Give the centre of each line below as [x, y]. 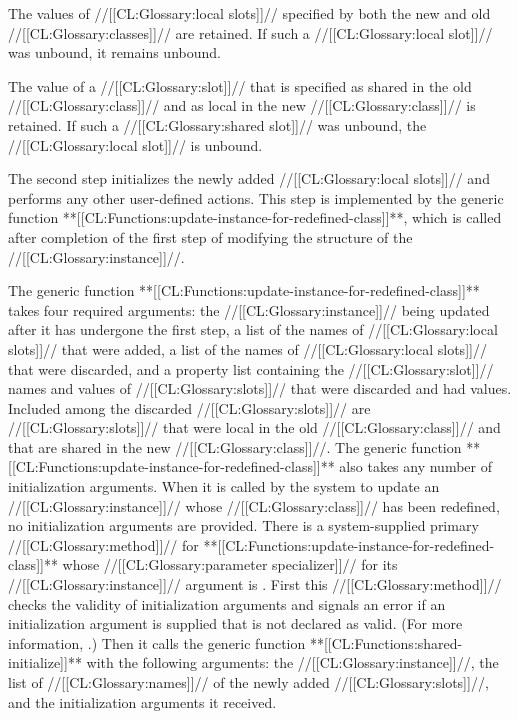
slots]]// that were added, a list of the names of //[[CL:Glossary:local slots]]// [247, 348]
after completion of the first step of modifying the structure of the [210, 236]
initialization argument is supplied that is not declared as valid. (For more [235, 623]
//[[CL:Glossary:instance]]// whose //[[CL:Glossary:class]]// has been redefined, [254, 505]
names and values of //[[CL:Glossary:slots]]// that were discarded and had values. [260, 388]
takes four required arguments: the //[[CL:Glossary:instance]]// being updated [249, 309]
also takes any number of [415, 466]
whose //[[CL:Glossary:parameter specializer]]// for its [230, 564]
